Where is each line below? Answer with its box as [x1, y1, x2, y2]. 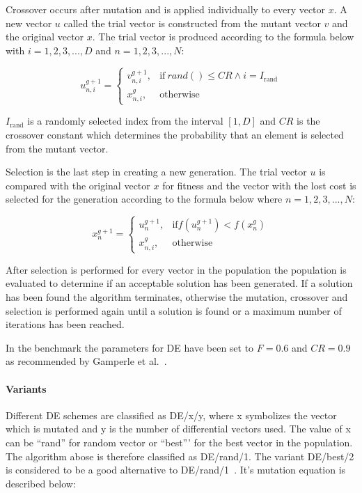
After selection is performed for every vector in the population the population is [6, 262, 347, 276]
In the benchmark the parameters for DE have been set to [6, 340, 254, 354]
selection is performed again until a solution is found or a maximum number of [6, 303, 342, 318]
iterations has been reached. [6, 317, 125, 331]
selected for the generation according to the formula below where [6, 191, 283, 206]
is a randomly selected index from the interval [27, 114, 223, 128]
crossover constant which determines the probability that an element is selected [6, 127, 344, 141]
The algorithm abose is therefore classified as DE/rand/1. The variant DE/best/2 [6, 448, 354, 463]
